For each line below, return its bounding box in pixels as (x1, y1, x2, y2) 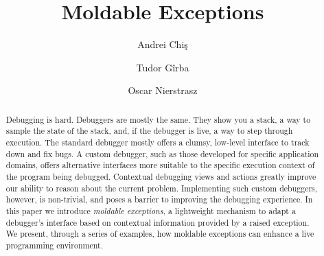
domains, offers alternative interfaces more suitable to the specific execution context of (5, 159, 315, 171)
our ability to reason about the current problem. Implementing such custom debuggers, (5, 182, 318, 194)
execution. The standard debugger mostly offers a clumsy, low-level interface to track (5, 137, 310, 148)
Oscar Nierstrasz (128, 83, 198, 97)
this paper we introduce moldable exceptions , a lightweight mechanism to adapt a (5, 205, 296, 216)
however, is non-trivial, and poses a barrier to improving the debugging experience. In (5, 194, 313, 205)
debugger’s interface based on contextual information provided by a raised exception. (5, 216, 310, 228)
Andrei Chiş (137, 37, 188, 51)
